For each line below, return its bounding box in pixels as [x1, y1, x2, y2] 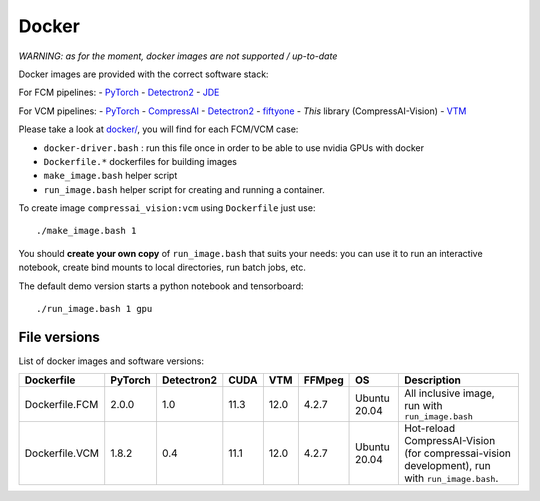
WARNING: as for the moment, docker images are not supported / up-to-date [18, 50, 338, 62]
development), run [403, 459, 491, 473]
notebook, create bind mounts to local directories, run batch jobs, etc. [18, 261, 307, 274]
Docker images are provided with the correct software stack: [18, 68, 269, 80]
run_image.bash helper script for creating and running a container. [43, 183, 325, 195]
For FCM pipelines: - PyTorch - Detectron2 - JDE [18, 86, 220, 99]
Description [403, 373, 462, 387]
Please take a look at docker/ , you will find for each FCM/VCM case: [18, 123, 299, 135]
